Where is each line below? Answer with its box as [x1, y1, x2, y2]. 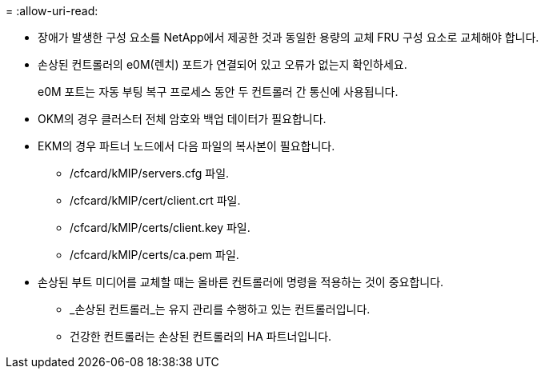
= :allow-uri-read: [6, 4, 98, 18]
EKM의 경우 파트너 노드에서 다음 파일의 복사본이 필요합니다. [38, 139, 335, 153]
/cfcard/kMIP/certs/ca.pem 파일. [70, 248, 239, 261]
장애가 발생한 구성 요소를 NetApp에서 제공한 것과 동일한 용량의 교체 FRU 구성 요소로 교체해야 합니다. [38, 30, 539, 44]
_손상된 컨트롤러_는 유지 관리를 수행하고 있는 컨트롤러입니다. [70, 302, 371, 316]
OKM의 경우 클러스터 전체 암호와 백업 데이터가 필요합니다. [38, 112, 327, 126]
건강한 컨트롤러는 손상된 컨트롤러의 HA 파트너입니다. [70, 329, 332, 343]
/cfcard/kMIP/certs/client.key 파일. [70, 221, 250, 234]
